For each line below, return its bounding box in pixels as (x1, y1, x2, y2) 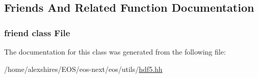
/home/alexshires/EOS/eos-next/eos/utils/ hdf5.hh (4, 63, 163, 74)
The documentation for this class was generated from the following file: (4, 46, 226, 57)
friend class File (4, 26, 70, 39)
